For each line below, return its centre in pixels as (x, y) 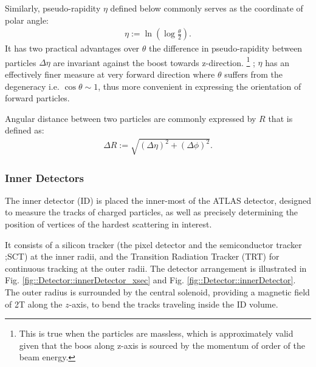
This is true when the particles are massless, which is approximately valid (156, 333)
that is (280, 118)
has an (277, 62)
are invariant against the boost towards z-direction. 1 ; (154, 61)
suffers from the (254, 74)
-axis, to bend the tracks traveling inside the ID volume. (173, 304)
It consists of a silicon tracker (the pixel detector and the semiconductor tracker (153, 244)
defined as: (25, 130)
